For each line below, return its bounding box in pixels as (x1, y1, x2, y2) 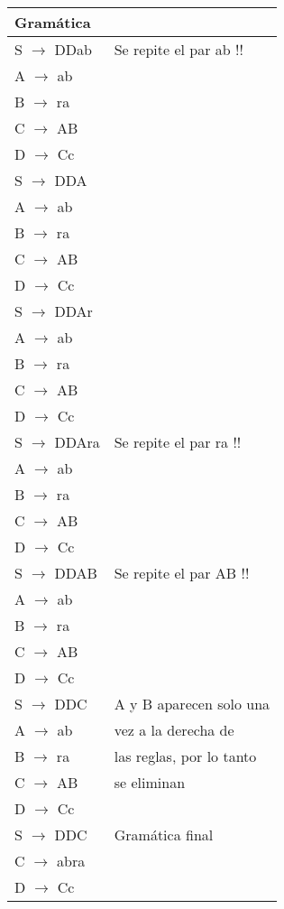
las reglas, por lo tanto (114, 746, 257, 766)
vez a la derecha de (114, 719, 234, 740)
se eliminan (114, 772, 186, 793)
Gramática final (114, 824, 214, 845)
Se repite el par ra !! (114, 431, 242, 452)
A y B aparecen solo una (114, 693, 270, 714)
